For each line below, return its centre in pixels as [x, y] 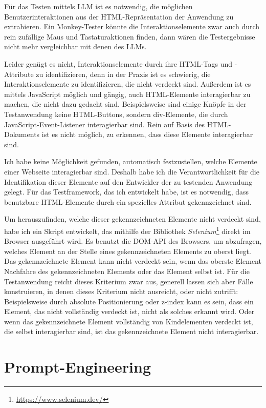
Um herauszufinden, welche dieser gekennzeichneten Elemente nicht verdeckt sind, [132, 219]
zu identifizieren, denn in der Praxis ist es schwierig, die [123, 74]
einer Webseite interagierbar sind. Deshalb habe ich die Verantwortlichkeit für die [132, 171]
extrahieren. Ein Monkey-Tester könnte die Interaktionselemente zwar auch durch [132, 26]
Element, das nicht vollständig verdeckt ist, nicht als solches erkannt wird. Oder [129, 311]
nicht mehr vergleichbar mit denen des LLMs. [75, 46]
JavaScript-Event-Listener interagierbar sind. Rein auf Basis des [104, 124]
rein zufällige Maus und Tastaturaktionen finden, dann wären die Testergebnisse [130, 36]
